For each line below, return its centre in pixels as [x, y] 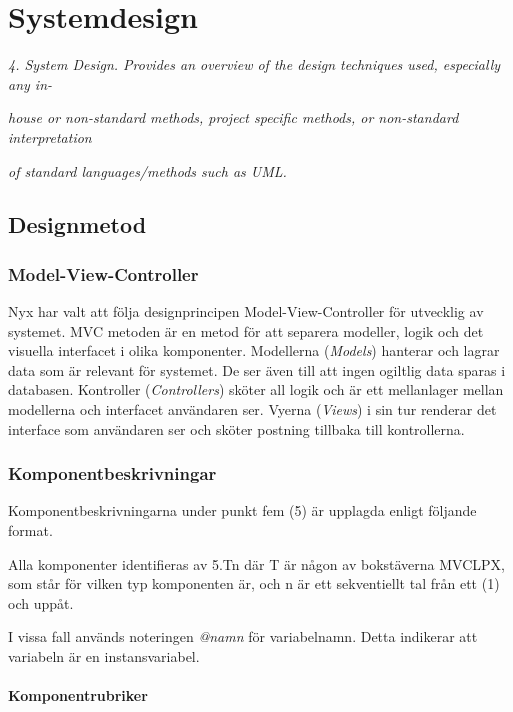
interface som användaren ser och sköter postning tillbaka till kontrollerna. [236, 428]
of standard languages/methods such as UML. [147, 170]
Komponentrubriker [78, 695]
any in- [30, 83]
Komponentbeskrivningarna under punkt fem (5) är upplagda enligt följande [242, 510]
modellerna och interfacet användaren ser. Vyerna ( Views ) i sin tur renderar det [252, 409]
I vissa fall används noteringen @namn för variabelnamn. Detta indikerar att [243, 636]
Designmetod [77, 224]
